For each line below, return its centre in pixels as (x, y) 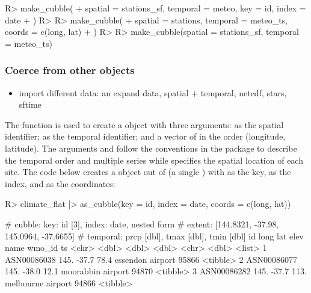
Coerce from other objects (70, 70)
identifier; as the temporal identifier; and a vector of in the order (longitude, (145, 136)
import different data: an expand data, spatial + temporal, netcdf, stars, (153, 92)
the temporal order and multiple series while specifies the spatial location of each (154, 160)
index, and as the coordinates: (60, 183)
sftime (30, 104)
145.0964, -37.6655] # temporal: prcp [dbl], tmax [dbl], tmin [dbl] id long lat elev (154, 236)
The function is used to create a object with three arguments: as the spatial (144, 124)
